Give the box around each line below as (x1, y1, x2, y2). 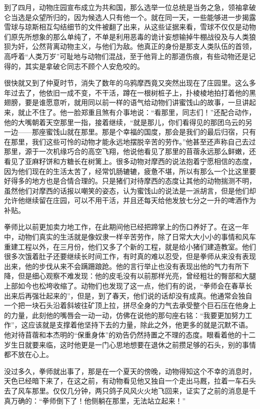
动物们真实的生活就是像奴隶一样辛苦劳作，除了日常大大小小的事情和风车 (17, 231, 256, 242)
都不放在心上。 (4, 349, 53, 359)
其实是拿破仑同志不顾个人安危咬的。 (24, 60, 144, 71)
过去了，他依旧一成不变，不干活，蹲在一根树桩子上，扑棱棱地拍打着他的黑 (10, 87, 256, 97)
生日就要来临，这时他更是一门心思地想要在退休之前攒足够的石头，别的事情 (10, 339, 256, 349)
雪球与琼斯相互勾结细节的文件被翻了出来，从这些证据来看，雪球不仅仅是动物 (4, 21, 256, 32)
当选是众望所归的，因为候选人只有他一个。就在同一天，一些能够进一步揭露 (10, 11, 256, 22)
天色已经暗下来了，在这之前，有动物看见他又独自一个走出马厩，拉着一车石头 (4, 375, 256, 386)
